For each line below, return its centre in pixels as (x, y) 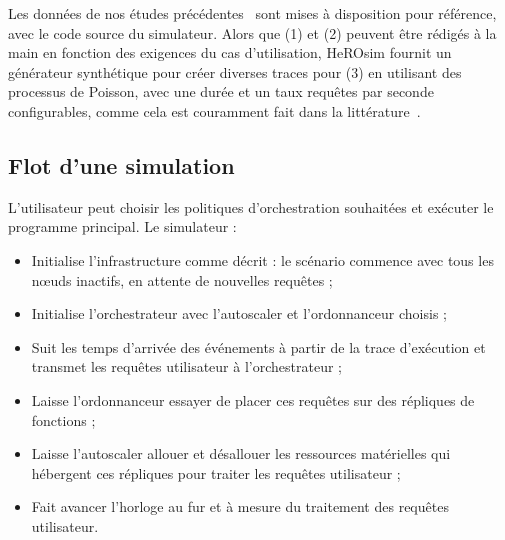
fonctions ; (63, 419)
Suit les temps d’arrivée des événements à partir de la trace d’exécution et (258, 346)
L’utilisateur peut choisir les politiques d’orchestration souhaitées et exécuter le (251, 206)
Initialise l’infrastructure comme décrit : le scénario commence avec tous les (262, 259)
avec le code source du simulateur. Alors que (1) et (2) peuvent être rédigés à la (252, 32)
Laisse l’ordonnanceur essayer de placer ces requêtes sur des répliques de (253, 399)
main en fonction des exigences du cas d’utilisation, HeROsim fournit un (230, 52)
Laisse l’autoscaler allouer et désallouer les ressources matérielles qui (241, 453)
